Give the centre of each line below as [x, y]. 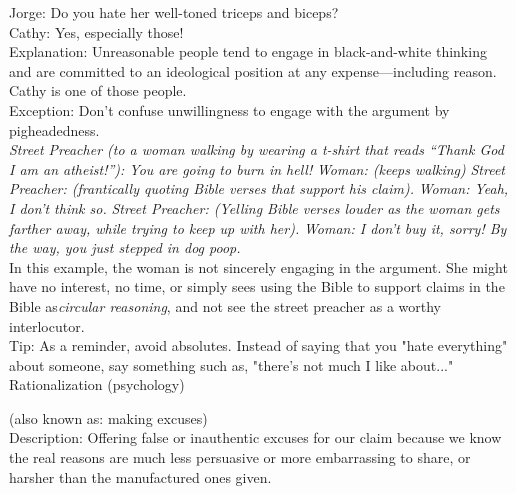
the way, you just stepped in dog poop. [125, 247]
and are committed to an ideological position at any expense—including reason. [253, 70]
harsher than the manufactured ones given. [140, 476]
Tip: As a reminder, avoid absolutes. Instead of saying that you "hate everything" [258, 345]
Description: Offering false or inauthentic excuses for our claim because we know [255, 437]
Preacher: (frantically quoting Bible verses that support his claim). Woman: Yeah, [259, 188]
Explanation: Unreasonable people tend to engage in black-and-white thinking [248, 51]
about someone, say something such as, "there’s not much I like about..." [231, 364]
